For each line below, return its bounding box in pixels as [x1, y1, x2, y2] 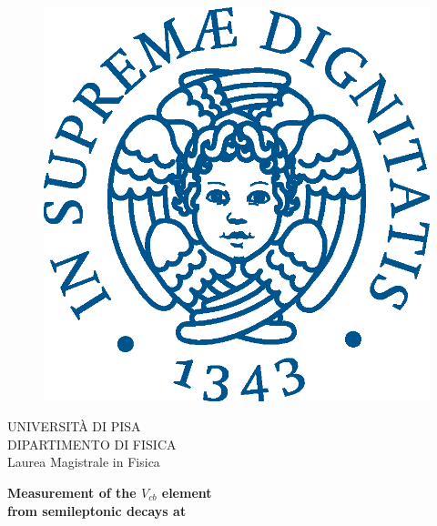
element [161, 482, 212, 501]
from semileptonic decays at [7, 501, 187, 520]
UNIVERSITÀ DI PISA [7, 417, 141, 436]
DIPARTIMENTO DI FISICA [7, 434, 177, 453]
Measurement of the [7, 482, 137, 501]
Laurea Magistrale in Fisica [7, 452, 160, 471]
